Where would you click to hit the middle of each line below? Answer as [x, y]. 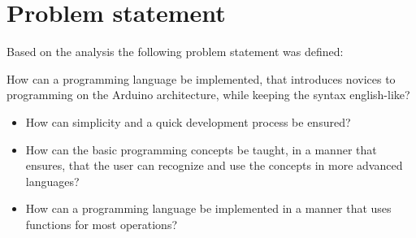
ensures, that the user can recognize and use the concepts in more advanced [214, 165]
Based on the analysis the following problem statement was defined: [175, 52]
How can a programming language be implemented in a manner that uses [208, 208]
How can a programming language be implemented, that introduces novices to [201, 78]
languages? [52, 181]
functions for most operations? [102, 224]
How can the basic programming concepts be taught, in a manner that [201, 149]
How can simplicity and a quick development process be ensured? [188, 121]
